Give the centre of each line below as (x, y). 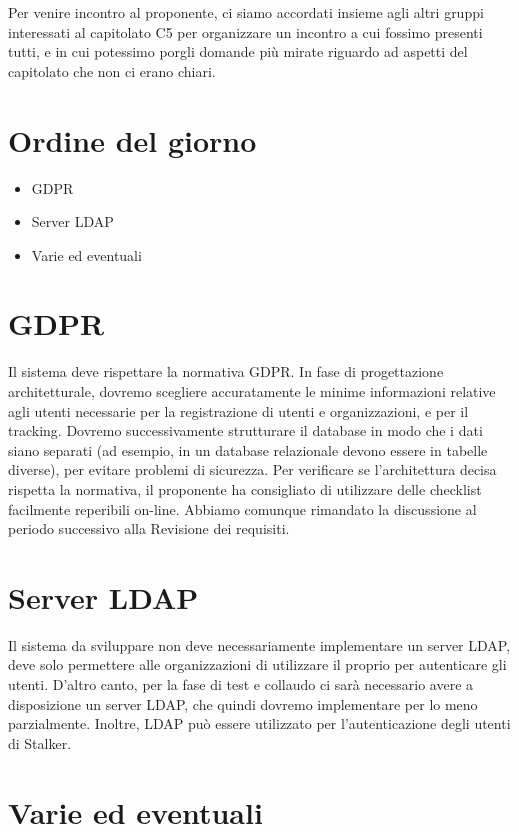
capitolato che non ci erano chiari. (112, 70)
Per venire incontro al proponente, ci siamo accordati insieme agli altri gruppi (246, 12)
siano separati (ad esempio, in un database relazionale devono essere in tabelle (248, 449)
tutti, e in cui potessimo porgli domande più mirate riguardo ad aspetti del (238, 51)
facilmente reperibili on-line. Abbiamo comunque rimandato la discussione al (242, 508)
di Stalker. (40, 742)
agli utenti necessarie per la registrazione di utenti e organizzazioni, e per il (238, 410)
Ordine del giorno (132, 139)
